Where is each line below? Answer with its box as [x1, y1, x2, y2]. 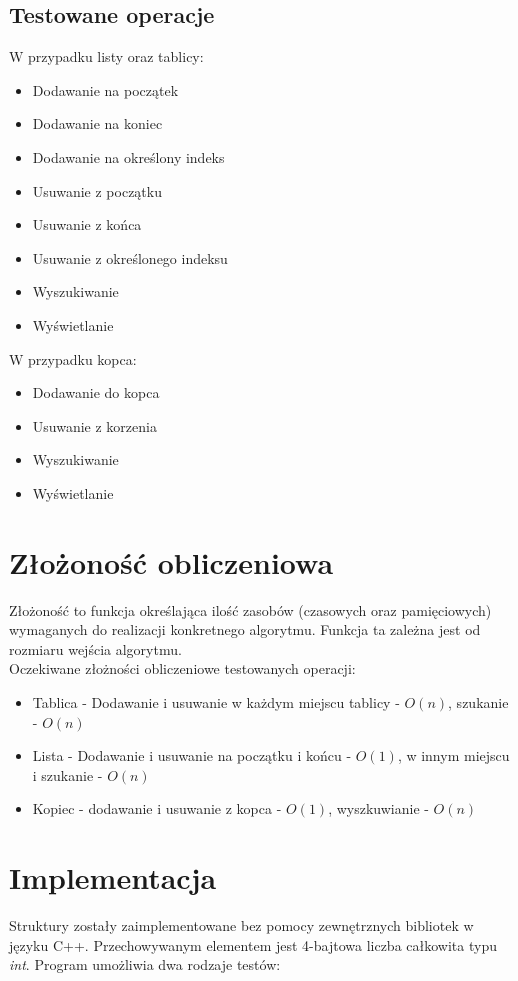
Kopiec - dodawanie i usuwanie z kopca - [32, 798, 282, 819]
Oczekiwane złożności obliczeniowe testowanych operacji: [9, 658, 356, 679]
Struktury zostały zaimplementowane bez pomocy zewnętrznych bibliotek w [9, 915, 474, 936]
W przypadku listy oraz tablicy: [9, 46, 204, 67]
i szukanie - [32, 764, 103, 785]
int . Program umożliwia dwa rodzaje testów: [9, 954, 281, 975]
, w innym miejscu [397, 745, 510, 766]
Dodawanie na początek [32, 79, 179, 100]
